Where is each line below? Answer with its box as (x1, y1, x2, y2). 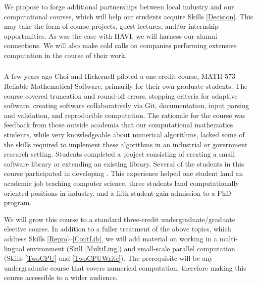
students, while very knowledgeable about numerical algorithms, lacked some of (4, 129, 245, 140)
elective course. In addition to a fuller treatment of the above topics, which (4, 224, 231, 234)
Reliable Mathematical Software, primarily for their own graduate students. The (4, 81, 248, 91)
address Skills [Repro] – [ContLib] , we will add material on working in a (4, 233, 217, 243)
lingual (4, 243, 25, 253)
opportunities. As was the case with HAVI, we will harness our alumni (4, 30, 217, 41)
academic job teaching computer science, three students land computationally (4, 178, 239, 188)
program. (4, 197, 32, 208)
